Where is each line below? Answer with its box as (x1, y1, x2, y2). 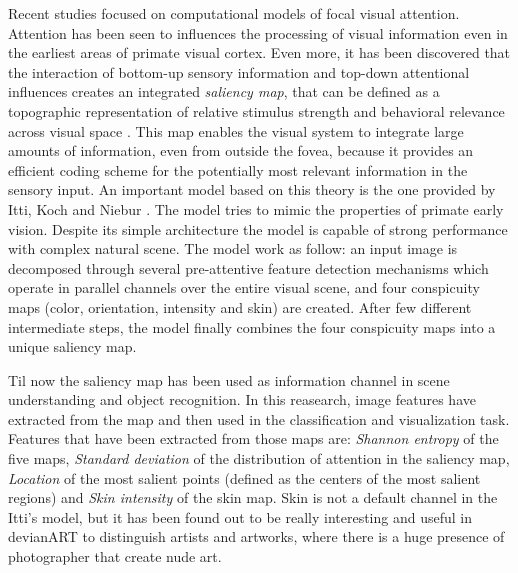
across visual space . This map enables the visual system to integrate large (8, 120, 464, 141)
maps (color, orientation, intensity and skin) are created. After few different (8, 296, 472, 317)
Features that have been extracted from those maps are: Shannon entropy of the (8, 428, 499, 449)
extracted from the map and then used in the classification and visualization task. (8, 408, 510, 429)
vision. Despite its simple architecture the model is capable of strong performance (8, 218, 508, 239)
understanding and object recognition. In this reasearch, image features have (8, 389, 476, 410)
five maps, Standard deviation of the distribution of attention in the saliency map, (8, 448, 510, 469)
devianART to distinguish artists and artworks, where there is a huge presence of (8, 526, 505, 547)
